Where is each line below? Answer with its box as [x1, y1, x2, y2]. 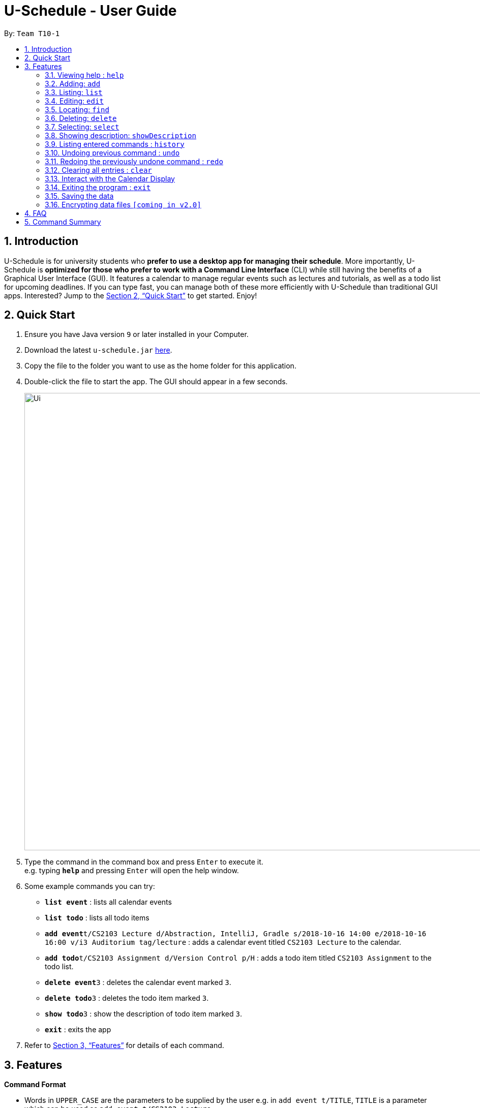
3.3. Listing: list [45, 87, 103, 97]
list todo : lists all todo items [45, 913, 149, 922]
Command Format [4, 1080, 66, 1089]
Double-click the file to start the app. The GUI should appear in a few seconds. [24, 377, 288, 386]
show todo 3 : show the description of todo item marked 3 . [45, 1009, 243, 1019]
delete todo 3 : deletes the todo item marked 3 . [45, 994, 209, 1003]
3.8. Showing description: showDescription [45, 131, 196, 140]
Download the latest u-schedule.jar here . [24, 346, 172, 355]
